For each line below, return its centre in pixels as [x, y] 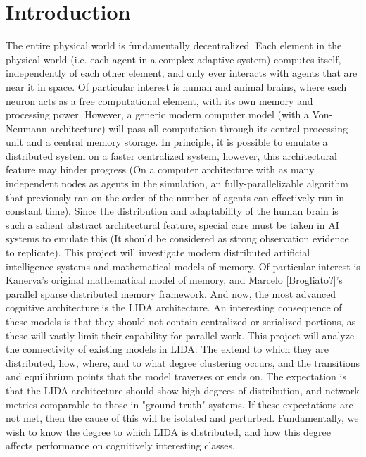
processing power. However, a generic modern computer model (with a [157, 114]
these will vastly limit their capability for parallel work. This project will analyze [180, 335]
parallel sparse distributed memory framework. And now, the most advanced [171, 293]
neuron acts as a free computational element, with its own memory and [159, 100]
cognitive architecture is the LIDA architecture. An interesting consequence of [174, 307]
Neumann [26, 128]
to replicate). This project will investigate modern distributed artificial [158, 252]
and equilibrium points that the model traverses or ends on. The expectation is [176, 376]
